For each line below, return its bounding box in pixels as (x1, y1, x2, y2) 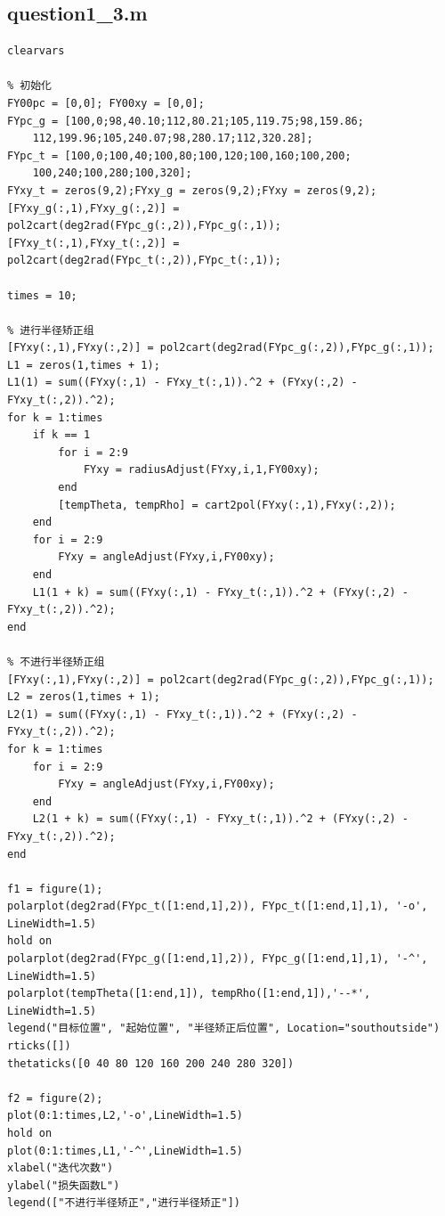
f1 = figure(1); (7, 882, 103, 895)
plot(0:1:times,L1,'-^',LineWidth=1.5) (7, 1144, 243, 1157)
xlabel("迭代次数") (7, 1162, 114, 1175)
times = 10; (7, 289, 77, 302)
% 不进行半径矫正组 (7, 655, 105, 668)
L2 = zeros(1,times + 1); (7, 690, 160, 704)
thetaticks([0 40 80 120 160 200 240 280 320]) (7, 1057, 295, 1070)
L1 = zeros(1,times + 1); (7, 358, 160, 371)
